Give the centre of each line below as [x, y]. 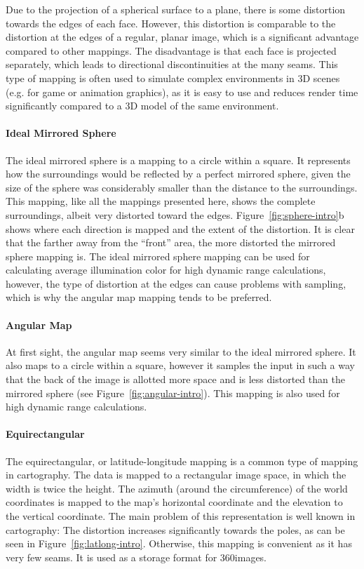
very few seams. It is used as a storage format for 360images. [136, 557]
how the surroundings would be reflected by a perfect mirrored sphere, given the [178, 174]
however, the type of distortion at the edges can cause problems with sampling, [176, 283]
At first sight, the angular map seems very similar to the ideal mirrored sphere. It [181, 351]
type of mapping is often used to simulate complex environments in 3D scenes [173, 78]
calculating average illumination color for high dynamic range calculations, [166, 270]
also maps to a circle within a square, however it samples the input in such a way [180, 365]
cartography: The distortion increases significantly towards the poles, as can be [175, 529]
